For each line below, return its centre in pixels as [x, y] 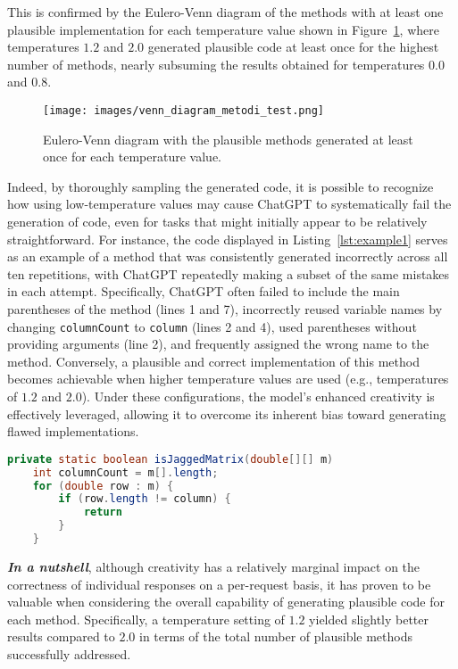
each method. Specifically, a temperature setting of [146, 619]
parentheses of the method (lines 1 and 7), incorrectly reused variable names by [225, 308]
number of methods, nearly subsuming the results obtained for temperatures [216, 64]
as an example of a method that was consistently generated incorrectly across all [228, 256]
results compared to [61, 636]
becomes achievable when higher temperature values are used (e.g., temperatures [228, 379]
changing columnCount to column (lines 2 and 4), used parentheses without [212, 326]
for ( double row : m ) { [103, 486]
